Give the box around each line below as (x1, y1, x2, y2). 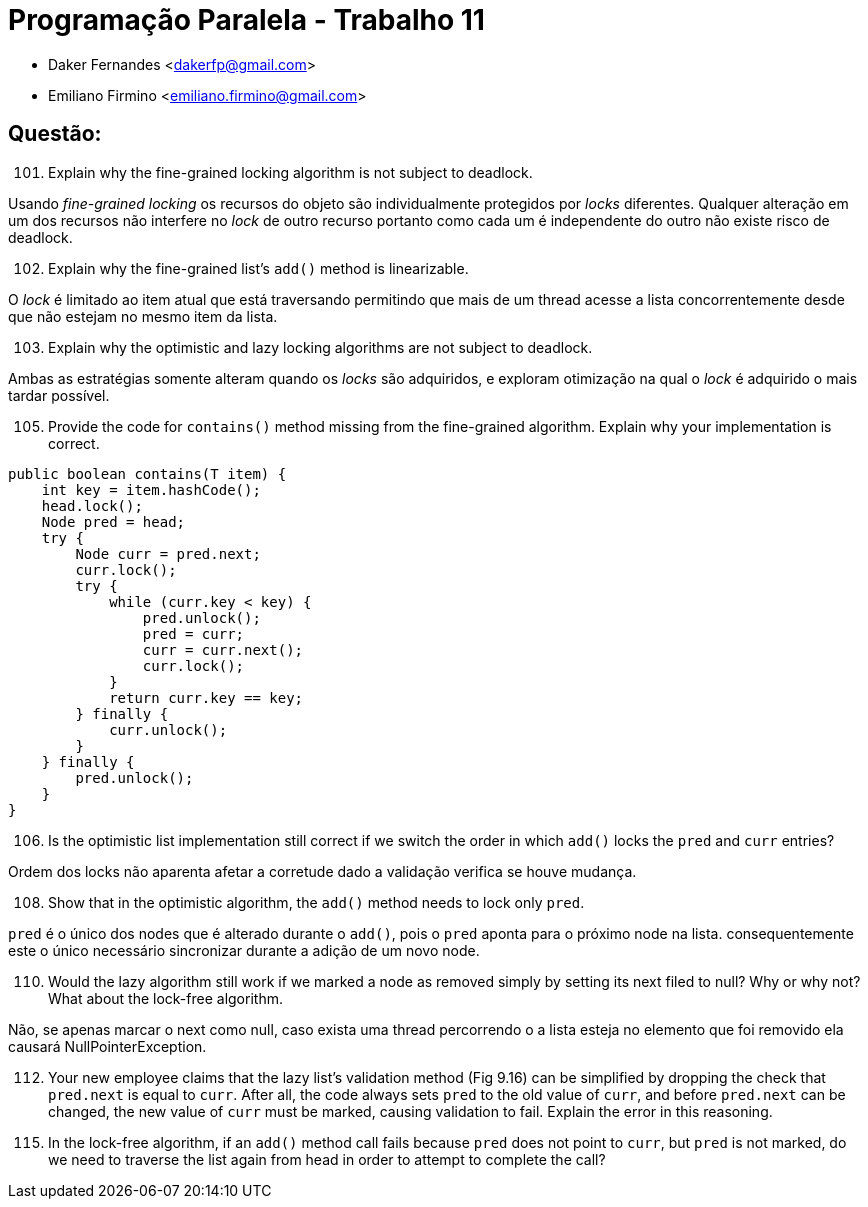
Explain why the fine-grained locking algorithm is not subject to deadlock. (48, 163, 533, 181)
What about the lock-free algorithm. (48, 989, 283, 1007)
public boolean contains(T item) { (8, 465, 287, 482)
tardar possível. (8, 386, 110, 404)
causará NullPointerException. (8, 1037, 207, 1055)
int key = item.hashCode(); (41, 481, 261, 498)
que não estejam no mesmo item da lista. (8, 307, 278, 325)
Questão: (8, 121, 102, 147)
